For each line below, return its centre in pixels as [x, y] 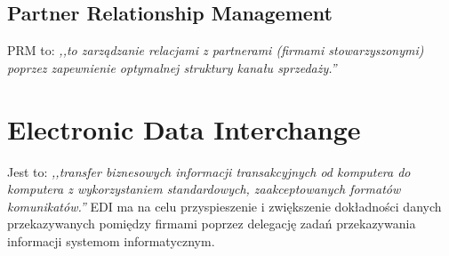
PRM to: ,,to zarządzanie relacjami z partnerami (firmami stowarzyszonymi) [216, 50]
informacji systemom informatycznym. [111, 240]
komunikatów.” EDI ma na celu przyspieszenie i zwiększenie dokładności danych [224, 206]
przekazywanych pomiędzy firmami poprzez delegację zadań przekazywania [212, 224]
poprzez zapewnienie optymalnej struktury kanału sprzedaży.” [172, 67]
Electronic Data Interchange [184, 128]
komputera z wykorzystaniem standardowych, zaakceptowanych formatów [204, 189]
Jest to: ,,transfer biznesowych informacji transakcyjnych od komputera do [209, 171]
